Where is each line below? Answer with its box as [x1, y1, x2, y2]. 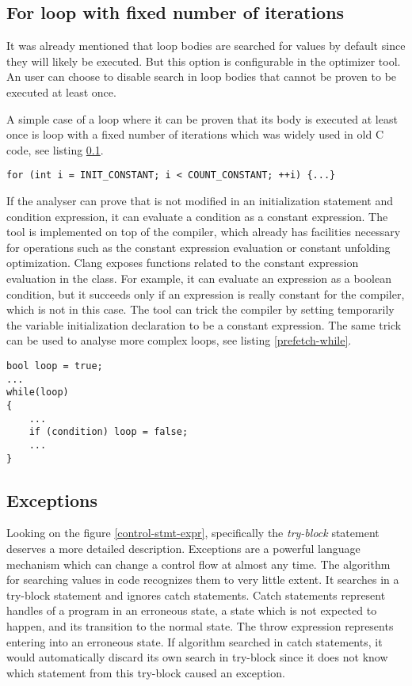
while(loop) [6, 387, 69, 398]
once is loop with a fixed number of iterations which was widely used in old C [6, 126, 383, 143]
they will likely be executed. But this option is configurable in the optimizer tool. [6, 52, 401, 69]
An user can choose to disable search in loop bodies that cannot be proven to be [6, 68, 397, 85]
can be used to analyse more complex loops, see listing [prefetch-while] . [6, 332, 352, 349]
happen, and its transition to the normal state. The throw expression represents [6, 617, 394, 634]
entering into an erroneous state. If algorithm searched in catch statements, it [6, 633, 383, 650]
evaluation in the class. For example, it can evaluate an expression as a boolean [6, 269, 391, 286]
